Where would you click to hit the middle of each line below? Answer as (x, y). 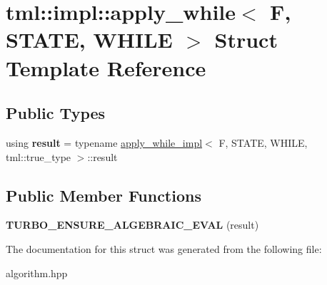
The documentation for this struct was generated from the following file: (164, 248)
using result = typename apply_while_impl (104, 142)
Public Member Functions (104, 195)
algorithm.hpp (37, 273)
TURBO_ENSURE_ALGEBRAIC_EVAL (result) (132, 225)
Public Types (56, 113)
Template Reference (106, 67)
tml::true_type (39, 156)
